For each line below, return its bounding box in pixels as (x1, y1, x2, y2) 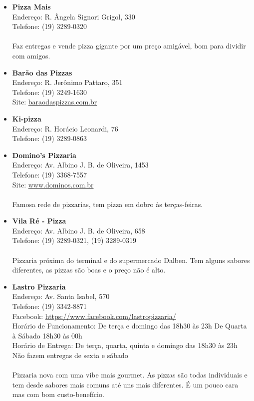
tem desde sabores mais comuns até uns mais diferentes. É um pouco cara (12, 379, 239, 389)
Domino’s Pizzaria (12, 149, 76, 160)
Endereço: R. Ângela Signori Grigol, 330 (12, 11, 135, 21)
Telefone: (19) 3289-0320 (12, 21, 87, 31)
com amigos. (12, 50, 50, 60)
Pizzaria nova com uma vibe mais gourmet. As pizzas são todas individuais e (12, 369, 248, 380)
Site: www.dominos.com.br (12, 179, 94, 189)
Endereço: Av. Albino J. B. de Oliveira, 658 (12, 225, 145, 235)
